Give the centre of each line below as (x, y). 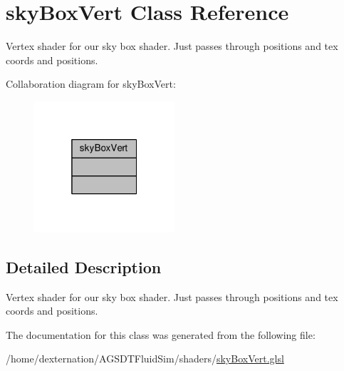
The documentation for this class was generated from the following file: (161, 334)
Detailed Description (84, 266)
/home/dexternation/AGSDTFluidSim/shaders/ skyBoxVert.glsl (145, 359)
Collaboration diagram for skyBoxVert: (91, 84)
